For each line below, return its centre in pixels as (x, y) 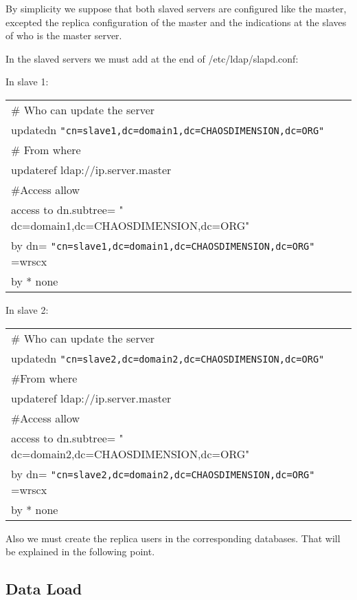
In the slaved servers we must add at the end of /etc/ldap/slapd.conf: (152, 58)
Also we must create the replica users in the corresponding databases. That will (173, 538)
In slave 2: (27, 309)
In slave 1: (27, 82)
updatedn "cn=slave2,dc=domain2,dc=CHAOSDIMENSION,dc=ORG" (168, 358)
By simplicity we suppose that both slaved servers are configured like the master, (176, 8)
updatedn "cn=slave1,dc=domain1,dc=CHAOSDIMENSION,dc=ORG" (168, 129)
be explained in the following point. (80, 551)
